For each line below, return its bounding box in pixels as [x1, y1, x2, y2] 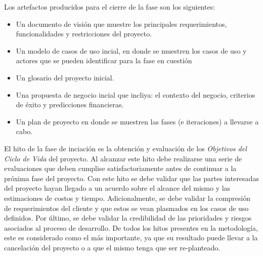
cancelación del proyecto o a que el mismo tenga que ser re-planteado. [4, 242, 221, 252]
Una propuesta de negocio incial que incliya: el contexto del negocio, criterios [16, 89, 255, 100]
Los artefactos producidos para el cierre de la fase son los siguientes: [4, 2, 215, 12]
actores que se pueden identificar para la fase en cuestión [16, 55, 192, 66]
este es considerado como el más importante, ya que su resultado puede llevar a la [4, 232, 258, 243]
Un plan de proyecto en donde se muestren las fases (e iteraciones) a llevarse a [16, 116, 259, 126]
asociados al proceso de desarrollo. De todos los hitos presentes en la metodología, [4, 222, 258, 233]
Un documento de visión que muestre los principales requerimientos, [16, 18, 227, 29]
